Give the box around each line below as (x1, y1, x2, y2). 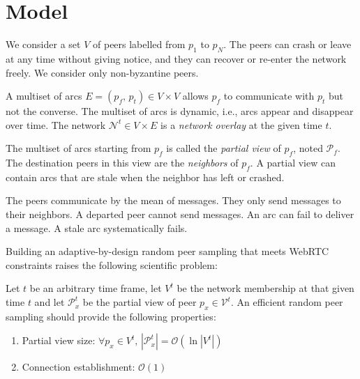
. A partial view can (250, 155, 336, 170)
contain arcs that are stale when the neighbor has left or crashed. (6, 169, 285, 184)
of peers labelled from (93, 37, 186, 52)
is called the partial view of (166, 141, 281, 155)
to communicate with (223, 88, 315, 103)
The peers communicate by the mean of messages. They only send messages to (6, 193, 341, 208)
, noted (293, 141, 323, 155)
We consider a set (6, 37, 81, 52)
